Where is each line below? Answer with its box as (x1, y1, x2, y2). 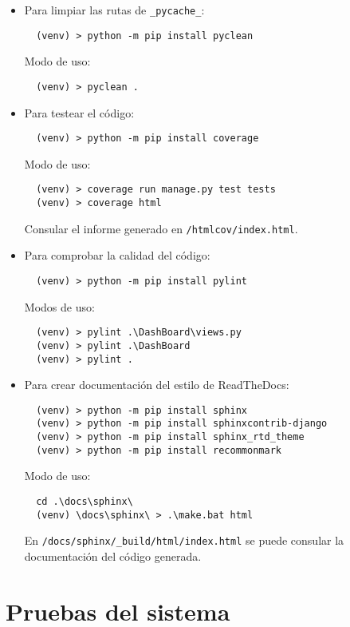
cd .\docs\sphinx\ (36, 496, 133, 507)
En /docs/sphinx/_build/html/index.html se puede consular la (24, 532, 344, 549)
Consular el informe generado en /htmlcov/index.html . (24, 220, 298, 236)
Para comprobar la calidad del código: (24, 247, 210, 264)
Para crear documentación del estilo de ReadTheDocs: (24, 376, 289, 393)
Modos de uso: (24, 298, 95, 315)
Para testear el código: (24, 104, 135, 121)
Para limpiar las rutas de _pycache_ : (24, 2, 205, 18)
